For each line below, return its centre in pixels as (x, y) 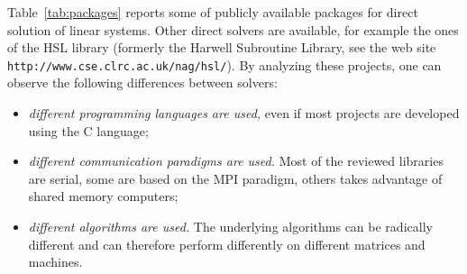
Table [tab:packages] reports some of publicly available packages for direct (213, 12)
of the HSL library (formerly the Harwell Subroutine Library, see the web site (222, 47)
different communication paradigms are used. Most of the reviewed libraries (236, 161)
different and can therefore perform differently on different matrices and (227, 244)
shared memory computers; (103, 196)
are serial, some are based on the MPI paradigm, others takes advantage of (235, 178)
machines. (55, 262)
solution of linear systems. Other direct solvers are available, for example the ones (233, 29)
